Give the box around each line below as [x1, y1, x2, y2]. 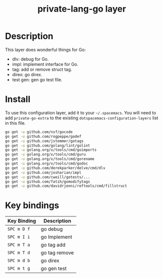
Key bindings [5, 200, 59, 211]
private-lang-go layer [37, 3, 127, 15]
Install [5, 94, 31, 105]
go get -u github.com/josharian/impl [5, 170, 82, 175]
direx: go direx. [12, 71, 42, 77]
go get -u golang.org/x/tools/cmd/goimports [5, 147, 97, 152]
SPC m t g [7, 266, 30, 271]
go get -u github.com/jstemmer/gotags [5, 138, 84, 144]
